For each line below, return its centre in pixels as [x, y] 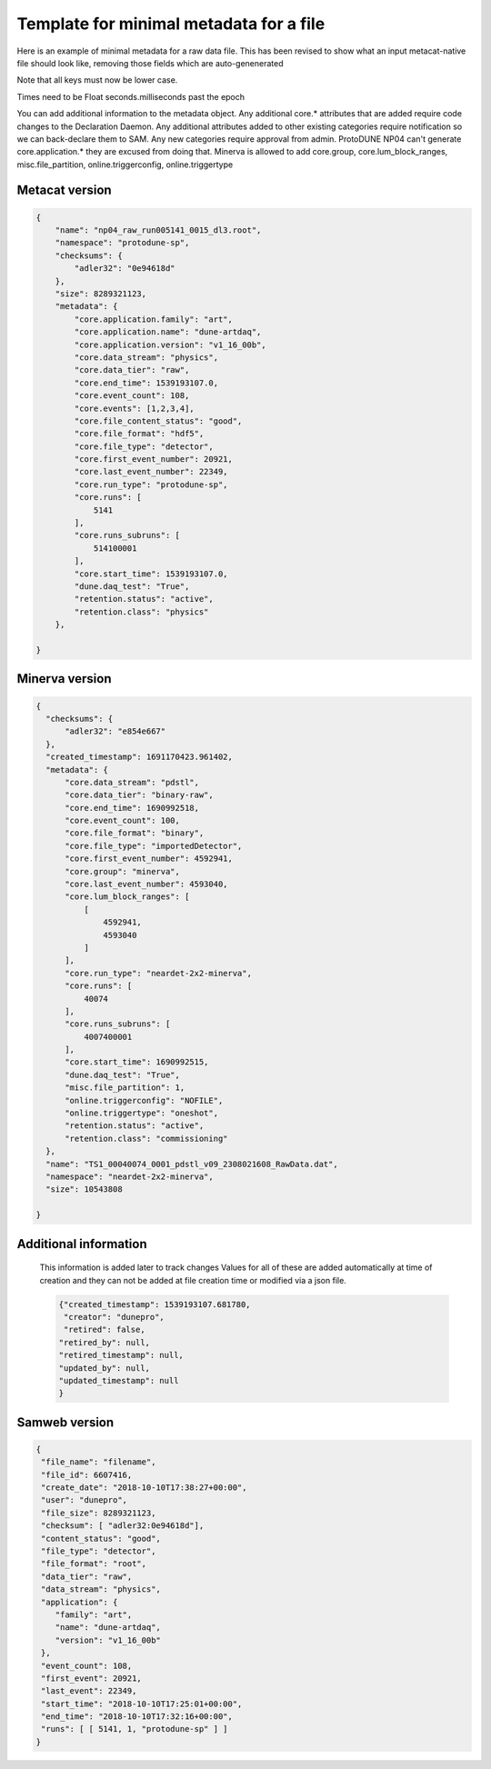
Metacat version [65, 190]
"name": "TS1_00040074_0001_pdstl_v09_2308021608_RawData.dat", [192, 1164]
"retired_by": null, [104, 1342]
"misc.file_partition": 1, [125, 1088]
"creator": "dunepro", [115, 1317]
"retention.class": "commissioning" [146, 1138]
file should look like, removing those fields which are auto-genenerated [150, 63]
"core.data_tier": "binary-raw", [139, 795]
